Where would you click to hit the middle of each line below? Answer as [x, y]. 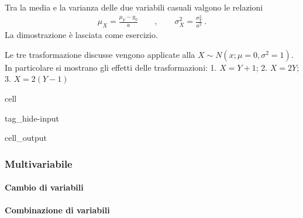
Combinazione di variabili [57, 210]
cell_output [26, 138]
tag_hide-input [32, 118]
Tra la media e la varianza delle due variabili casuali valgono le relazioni [134, 7]
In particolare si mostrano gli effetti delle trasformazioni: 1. [111, 67]
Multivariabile [39, 163]
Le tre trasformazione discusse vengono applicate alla [100, 54]
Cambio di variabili [44, 187]
